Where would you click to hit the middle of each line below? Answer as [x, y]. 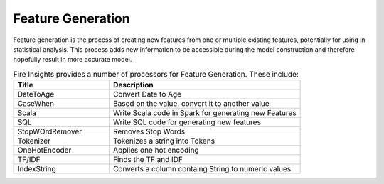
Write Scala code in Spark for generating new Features [204, 113]
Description [133, 85]
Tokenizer [34, 141]
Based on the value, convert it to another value [191, 104]
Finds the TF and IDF [148, 160]
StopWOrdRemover [49, 131]
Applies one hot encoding [156, 151]
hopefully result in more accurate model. [73, 60]
